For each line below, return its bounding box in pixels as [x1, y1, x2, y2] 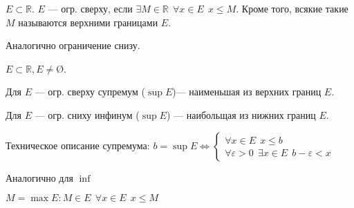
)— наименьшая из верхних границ [172, 84, 322, 99]
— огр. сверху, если [48, 1, 133, 15]
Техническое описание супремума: [6, 138, 150, 152]
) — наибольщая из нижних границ [166, 107, 316, 122]
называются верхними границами [18, 15, 158, 29]
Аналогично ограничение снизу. [6, 38, 140, 53]
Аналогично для [6, 170, 73, 185]
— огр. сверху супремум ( [35, 84, 146, 99]
